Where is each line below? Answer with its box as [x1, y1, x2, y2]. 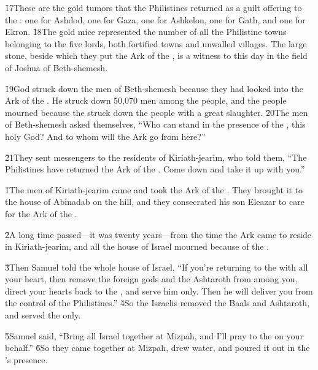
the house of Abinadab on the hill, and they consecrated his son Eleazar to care [5, 195, 304, 208]
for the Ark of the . [5, 207, 77, 220]
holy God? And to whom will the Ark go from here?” [5, 129, 206, 142]
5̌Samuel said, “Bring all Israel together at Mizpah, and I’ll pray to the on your [5, 329, 303, 342]
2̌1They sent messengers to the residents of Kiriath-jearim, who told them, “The [5, 150, 307, 163]
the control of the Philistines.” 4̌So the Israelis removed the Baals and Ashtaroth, [5, 296, 310, 309]
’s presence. [5, 353, 48, 366]
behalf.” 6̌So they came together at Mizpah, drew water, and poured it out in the [5, 341, 310, 354]
